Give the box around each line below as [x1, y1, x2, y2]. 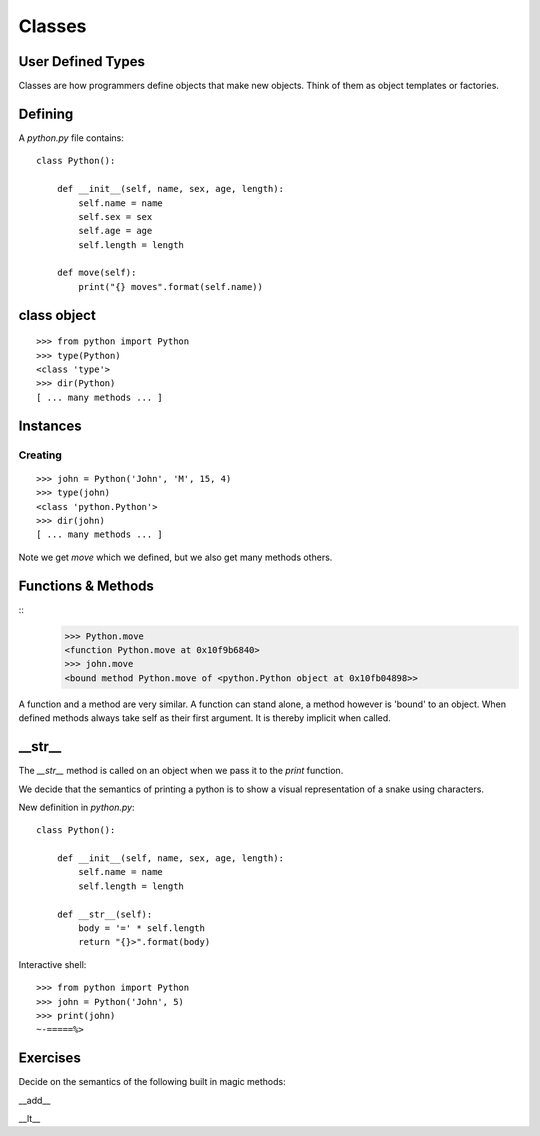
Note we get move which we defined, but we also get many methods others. [18, 551, 333, 563]
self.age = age [78, 225, 153, 237]
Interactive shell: [18, 958, 87, 970]
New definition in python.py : [18, 801, 135, 813]
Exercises [18, 1050, 82, 1067]
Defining [18, 105, 74, 122]
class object [18, 306, 97, 324]
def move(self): [56, 267, 137, 279]
